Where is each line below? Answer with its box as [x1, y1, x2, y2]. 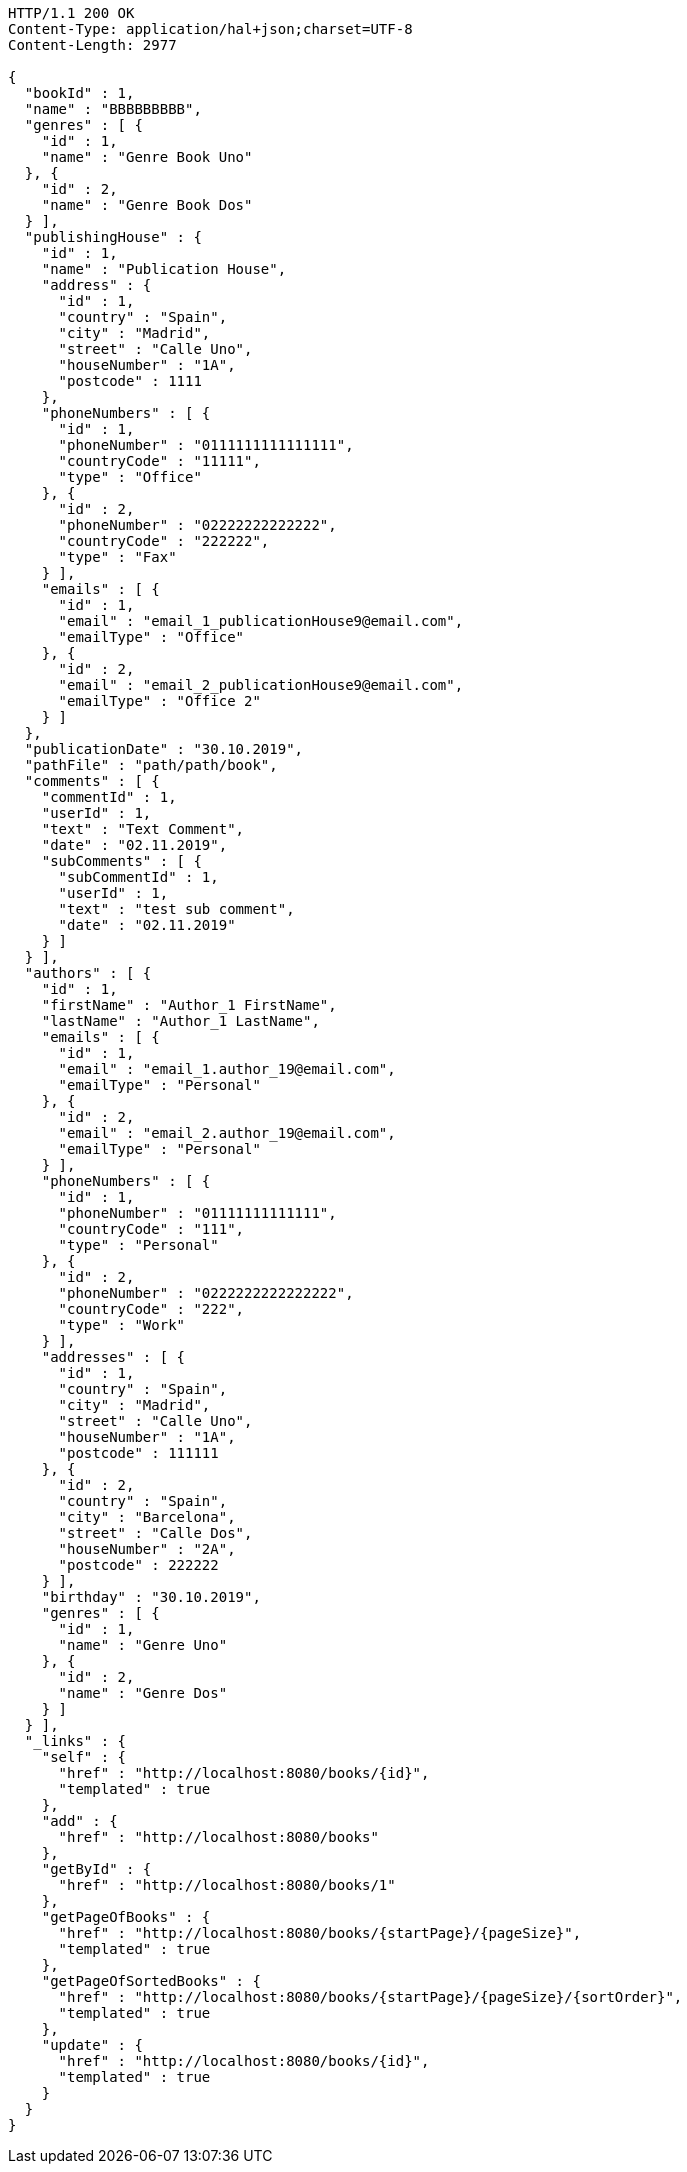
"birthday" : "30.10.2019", [41, 1589, 261, 1605]
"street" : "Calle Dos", [58, 1525, 253, 1541]
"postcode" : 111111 [58, 1445, 219, 1461]
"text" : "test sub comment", [58, 901, 295, 917]
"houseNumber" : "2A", [58, 1541, 236, 1557]
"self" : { [41, 1749, 127, 1765]
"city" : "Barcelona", [58, 1509, 236, 1525]
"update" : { [41, 2037, 143, 2053]
